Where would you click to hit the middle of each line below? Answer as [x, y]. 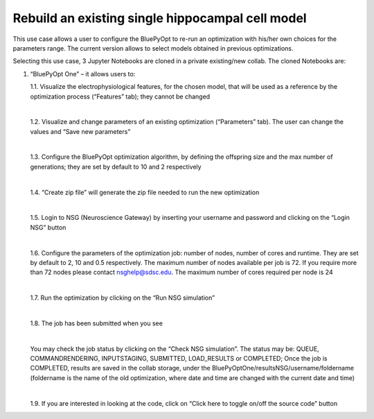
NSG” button [48, 227]
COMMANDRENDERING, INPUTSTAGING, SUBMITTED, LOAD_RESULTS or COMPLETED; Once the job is [179, 359]
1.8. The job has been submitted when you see [96, 323]
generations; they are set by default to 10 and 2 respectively [116, 166]
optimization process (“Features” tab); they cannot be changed [120, 96]
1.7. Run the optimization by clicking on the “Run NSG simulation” [122, 298]
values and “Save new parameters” [80, 131]
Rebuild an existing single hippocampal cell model [160, 18]
